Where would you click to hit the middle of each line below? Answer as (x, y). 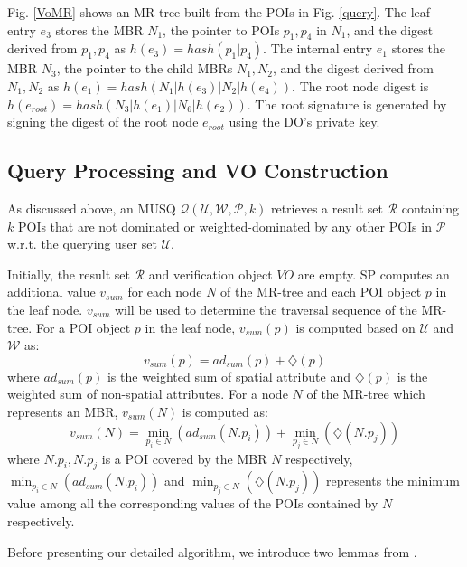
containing (430, 208)
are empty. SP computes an (374, 274)
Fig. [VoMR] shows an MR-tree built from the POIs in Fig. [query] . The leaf (219, 12)
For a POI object (83, 327)
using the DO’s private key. (304, 122)
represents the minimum (392, 481)
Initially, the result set (69, 274)
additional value (51, 292)
